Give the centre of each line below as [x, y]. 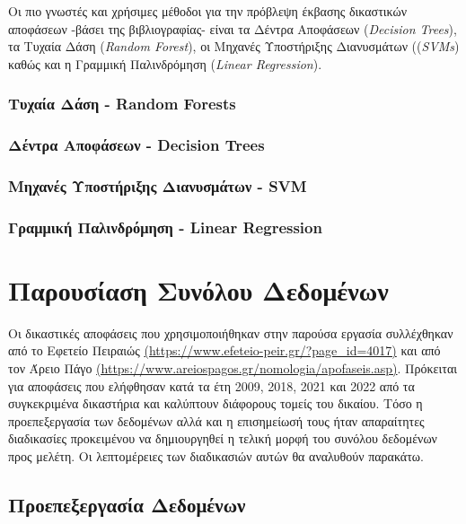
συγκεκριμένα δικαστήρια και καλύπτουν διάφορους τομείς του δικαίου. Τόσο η [215, 403]
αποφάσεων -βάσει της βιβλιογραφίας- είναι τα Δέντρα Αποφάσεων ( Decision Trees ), [233, 28]
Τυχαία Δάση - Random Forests [122, 104]
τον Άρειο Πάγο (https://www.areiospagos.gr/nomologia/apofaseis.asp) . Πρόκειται [233, 368]
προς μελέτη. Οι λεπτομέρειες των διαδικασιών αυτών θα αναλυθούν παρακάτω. [216, 456]
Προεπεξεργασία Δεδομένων [127, 505]
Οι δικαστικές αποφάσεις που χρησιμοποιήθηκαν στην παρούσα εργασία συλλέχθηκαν [231, 332]
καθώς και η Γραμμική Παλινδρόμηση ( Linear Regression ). [165, 63]
